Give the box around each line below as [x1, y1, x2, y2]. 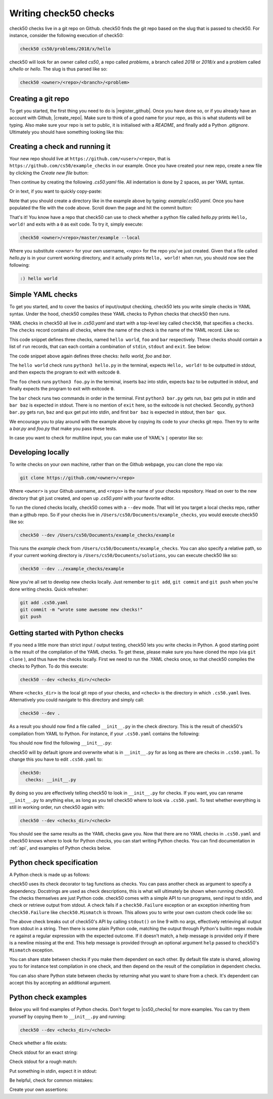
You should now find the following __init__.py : [9, 740, 112, 746]
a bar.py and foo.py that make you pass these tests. [9, 426, 117, 432]
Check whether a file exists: [9, 1040, 68, 1046]
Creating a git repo [9, 94, 69, 103]
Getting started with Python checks [9, 629, 124, 637]
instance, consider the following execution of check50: [9, 32, 124, 38]
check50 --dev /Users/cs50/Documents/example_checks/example [20, 532, 175, 538]
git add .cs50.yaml [20, 600, 68, 605]
